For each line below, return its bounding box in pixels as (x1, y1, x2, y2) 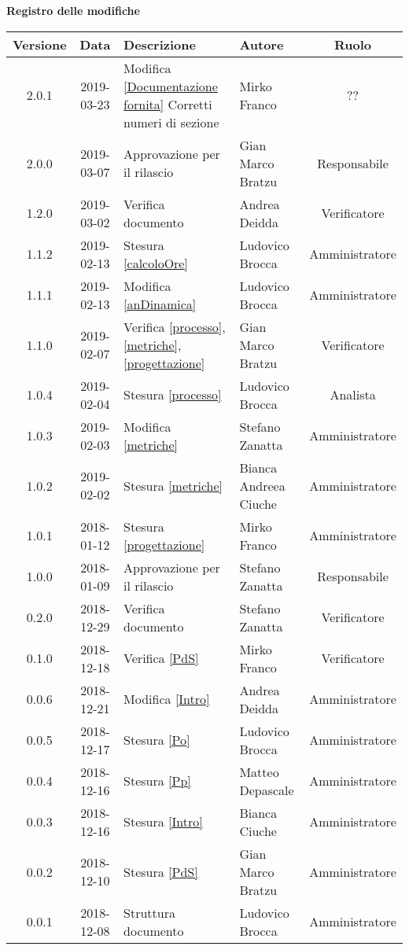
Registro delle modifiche (6, 2, 140, 18)
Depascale (239, 780, 294, 799)
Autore (239, 35, 284, 53)
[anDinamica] (123, 294, 197, 313)
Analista (330, 385, 376, 404)
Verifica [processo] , (123, 317, 226, 336)
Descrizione (123, 35, 196, 53)
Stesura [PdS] (123, 862, 198, 881)
